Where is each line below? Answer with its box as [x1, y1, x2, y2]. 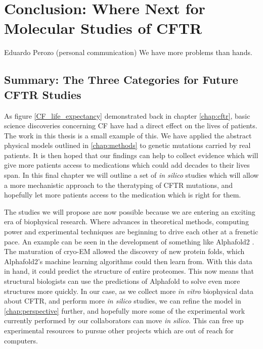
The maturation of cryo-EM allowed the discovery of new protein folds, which [4, 246, 245, 257]
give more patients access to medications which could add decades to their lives [4, 160, 250, 170]
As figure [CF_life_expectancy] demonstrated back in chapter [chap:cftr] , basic [4, 110, 250, 121]
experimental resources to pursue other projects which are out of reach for [4, 325, 234, 335]
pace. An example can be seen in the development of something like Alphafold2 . [4, 236, 254, 246]
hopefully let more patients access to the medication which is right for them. [4, 189, 241, 200]
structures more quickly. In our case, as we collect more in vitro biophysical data [4, 285, 254, 296]
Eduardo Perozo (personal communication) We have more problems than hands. [4, 47, 252, 58]
